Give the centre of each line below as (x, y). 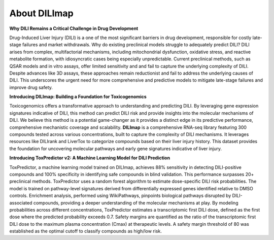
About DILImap (41, 13)
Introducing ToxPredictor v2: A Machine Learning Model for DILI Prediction (90, 158)
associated (21, 202)
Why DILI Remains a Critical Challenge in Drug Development (74, 28)
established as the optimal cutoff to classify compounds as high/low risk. (86, 231)
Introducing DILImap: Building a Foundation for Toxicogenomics (78, 97)
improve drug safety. (31, 87)
